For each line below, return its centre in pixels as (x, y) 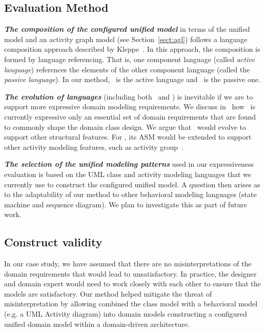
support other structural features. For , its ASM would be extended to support (128, 137)
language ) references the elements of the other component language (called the (127, 69)
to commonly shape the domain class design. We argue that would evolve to (125, 126)
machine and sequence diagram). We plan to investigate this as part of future (126, 204)
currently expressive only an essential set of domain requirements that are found (130, 116)
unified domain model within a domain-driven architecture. (97, 324)
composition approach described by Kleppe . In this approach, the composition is (132, 49)
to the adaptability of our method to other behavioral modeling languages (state (130, 194)
